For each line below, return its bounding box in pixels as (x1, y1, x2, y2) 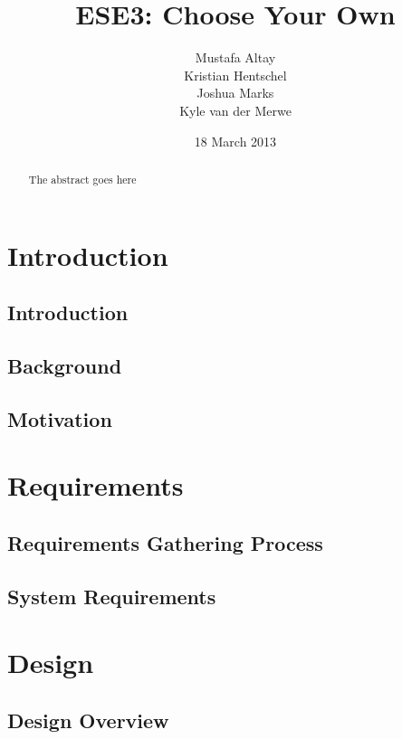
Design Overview (7, 706, 169, 734)
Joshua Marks (196, 83, 274, 102)
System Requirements (7, 582, 216, 610)
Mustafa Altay (195, 48, 276, 67)
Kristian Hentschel (184, 65, 287, 84)
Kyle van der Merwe (179, 100, 292, 119)
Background (7, 351, 122, 379)
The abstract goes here (28, 171, 137, 186)
